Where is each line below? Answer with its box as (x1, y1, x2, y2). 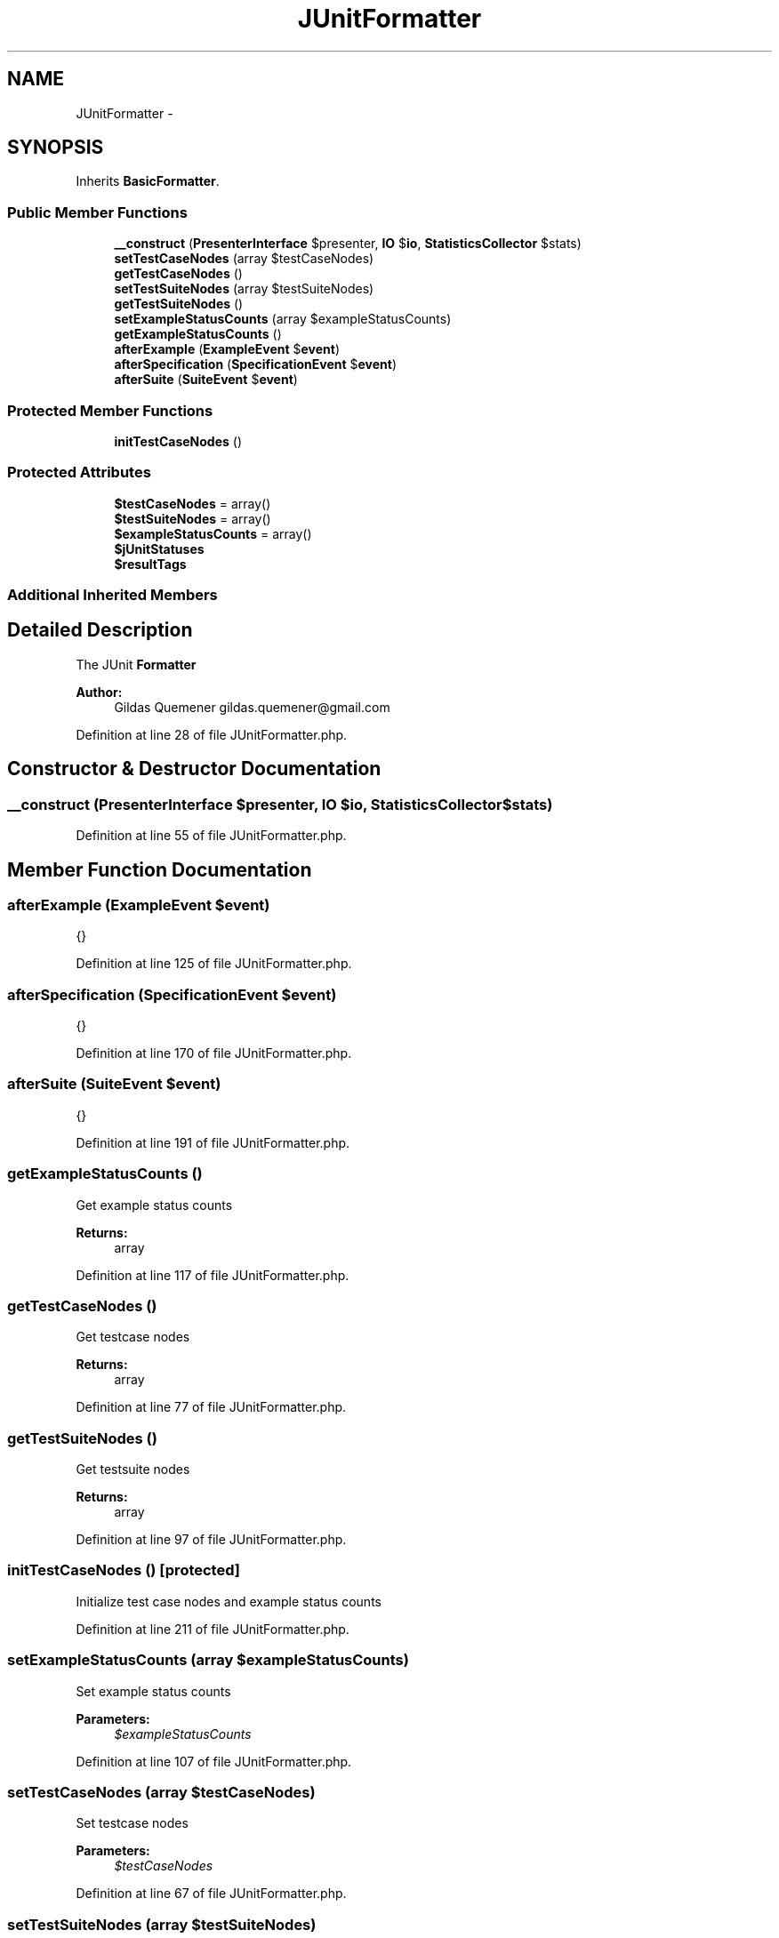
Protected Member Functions (7, 401, 213, 420)
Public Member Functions (7, 203, 188, 221)
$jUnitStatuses (114, 541, 205, 557)
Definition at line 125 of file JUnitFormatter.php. (76, 956, 352, 972)
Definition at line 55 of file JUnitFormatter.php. (76, 828, 347, 844)
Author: (76, 684, 123, 700)
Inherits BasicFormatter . (76, 173, 220, 189)
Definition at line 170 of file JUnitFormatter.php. (76, 1045, 352, 1061)
